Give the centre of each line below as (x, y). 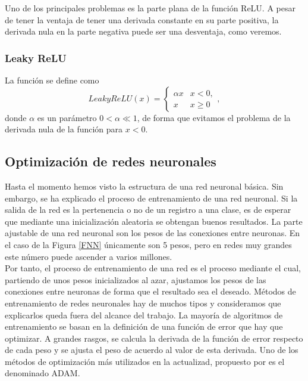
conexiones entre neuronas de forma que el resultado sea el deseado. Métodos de (150, 291)
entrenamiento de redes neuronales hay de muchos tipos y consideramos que (143, 303)
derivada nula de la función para (64, 129)
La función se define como (52, 80)
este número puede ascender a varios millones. (89, 256)
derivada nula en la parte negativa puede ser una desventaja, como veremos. (143, 31)
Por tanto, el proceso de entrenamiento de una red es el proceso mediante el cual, (153, 268)
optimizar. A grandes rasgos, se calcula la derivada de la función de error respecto (154, 338)
